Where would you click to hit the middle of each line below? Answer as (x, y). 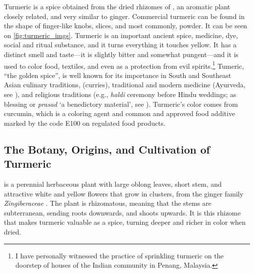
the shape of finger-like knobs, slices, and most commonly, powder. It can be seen (126, 26)
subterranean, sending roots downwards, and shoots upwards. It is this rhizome (122, 212)
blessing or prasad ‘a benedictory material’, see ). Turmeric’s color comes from (121, 104)
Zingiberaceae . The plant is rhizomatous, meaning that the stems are (108, 203)
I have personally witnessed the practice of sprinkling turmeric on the (119, 255)
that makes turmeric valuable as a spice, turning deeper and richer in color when (125, 222)
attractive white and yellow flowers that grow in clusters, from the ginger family (124, 193)
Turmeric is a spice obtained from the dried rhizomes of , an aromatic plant (117, 6)
